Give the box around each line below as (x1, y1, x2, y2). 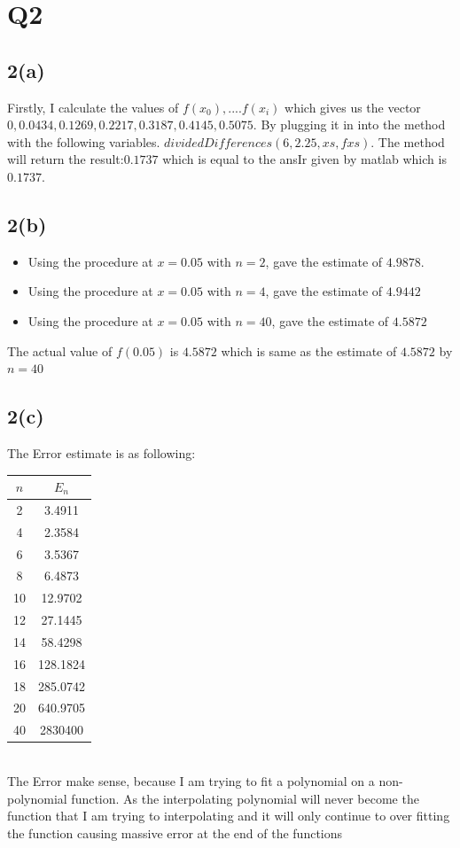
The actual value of (7, 341, 113, 360)
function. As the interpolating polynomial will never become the (71, 789, 419, 807)
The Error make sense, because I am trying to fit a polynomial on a (7, 771, 375, 790)
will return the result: (7, 150, 124, 168)
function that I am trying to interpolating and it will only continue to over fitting (7, 806, 450, 825)
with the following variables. (7, 132, 160, 151)
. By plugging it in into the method (253, 115, 446, 134)
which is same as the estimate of (221, 341, 397, 360)
